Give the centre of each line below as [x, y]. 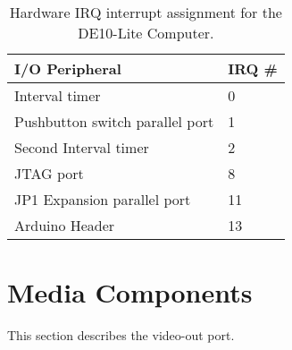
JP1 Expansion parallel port [103, 199]
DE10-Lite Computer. [146, 33]
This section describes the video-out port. [121, 335]
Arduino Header [65, 225]
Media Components [130, 292]
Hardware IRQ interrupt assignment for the [146, 12]
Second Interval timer [82, 147]
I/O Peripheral [68, 68]
